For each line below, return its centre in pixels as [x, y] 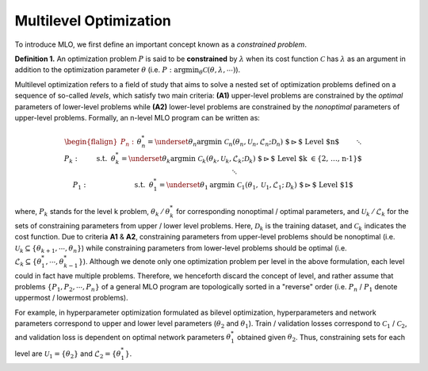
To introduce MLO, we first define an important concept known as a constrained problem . [160, 44]
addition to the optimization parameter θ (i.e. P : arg [100, 70]
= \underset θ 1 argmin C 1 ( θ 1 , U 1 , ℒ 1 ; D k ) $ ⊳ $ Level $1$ [256, 185]
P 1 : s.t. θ [113, 185]
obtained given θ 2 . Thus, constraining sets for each [321, 338]
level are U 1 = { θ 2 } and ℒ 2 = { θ [68, 354]
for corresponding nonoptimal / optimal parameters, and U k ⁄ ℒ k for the [292, 212]
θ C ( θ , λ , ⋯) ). [220, 71]
